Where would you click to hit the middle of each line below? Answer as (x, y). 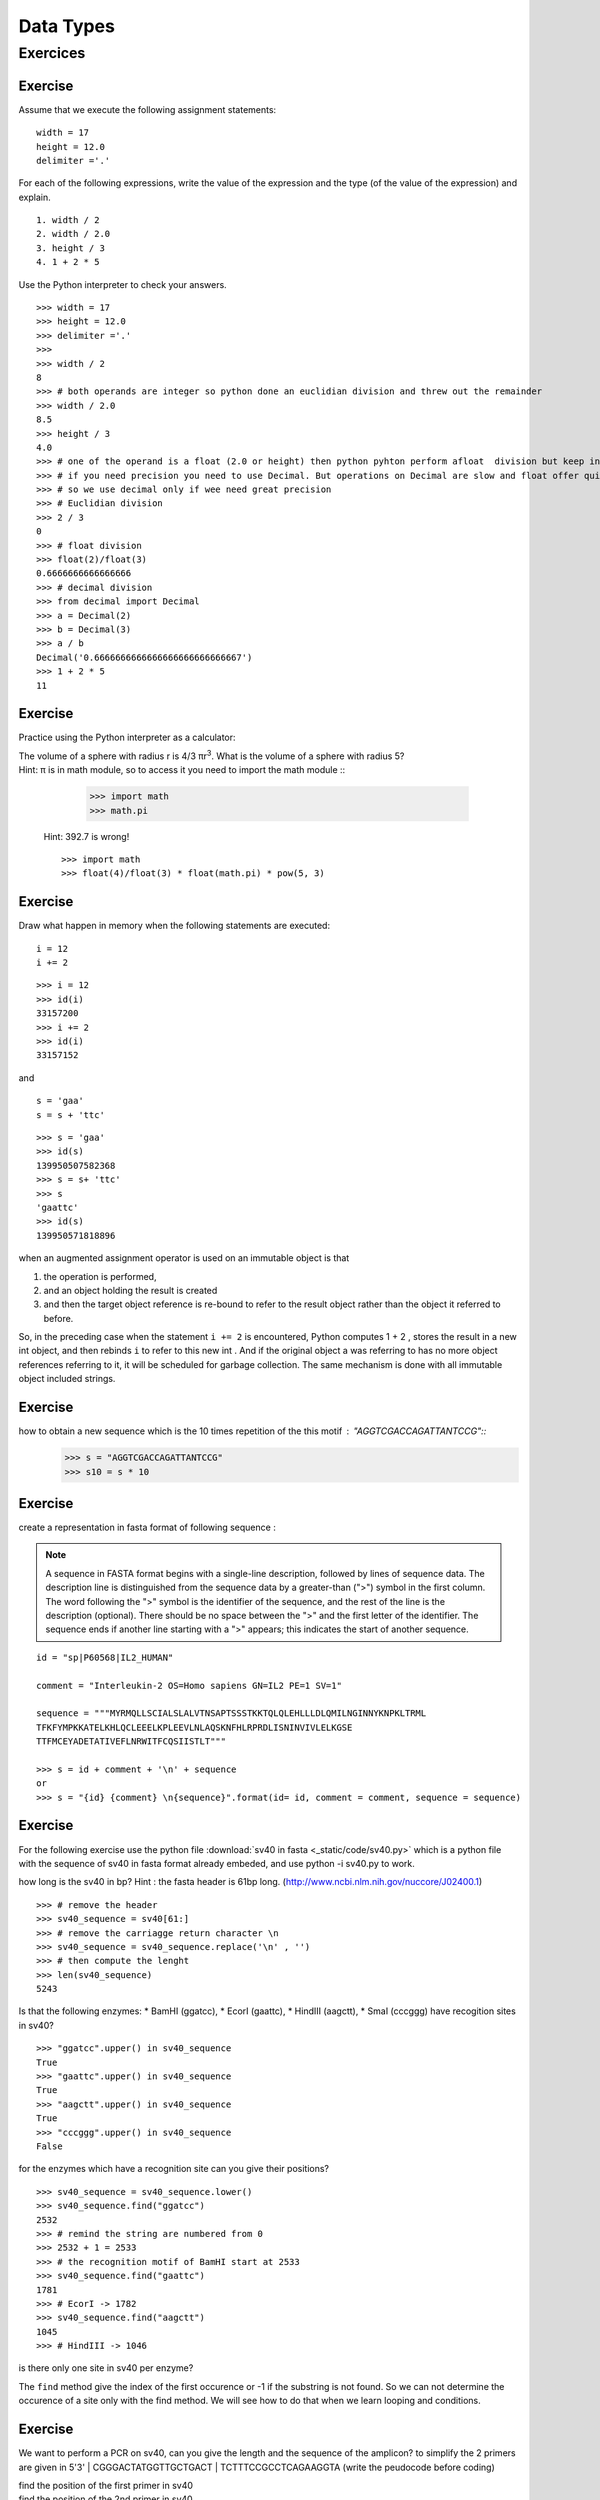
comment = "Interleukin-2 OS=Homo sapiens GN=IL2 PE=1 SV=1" (189, 1685)
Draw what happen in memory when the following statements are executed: (174, 926)
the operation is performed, (100, 1276)
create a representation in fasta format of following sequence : (147, 1527)
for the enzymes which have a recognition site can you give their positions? (174, 2169)
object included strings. (67, 1379)
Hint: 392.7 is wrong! (86, 836)
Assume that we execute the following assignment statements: (147, 109)
